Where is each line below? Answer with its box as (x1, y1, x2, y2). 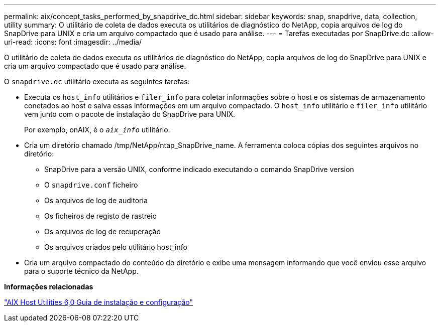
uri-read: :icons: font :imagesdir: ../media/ (4, 38, 142, 46)
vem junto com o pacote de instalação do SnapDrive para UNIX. (24, 110, 236, 118)
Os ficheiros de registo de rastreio (44, 212, 157, 220)
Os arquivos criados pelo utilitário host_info (44, 243, 187, 251)
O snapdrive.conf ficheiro (44, 181, 138, 189)
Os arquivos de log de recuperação (44, 227, 161, 236)
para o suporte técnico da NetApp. (24, 267, 139, 275)
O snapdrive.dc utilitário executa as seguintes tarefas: (4, 77, 190, 86)
